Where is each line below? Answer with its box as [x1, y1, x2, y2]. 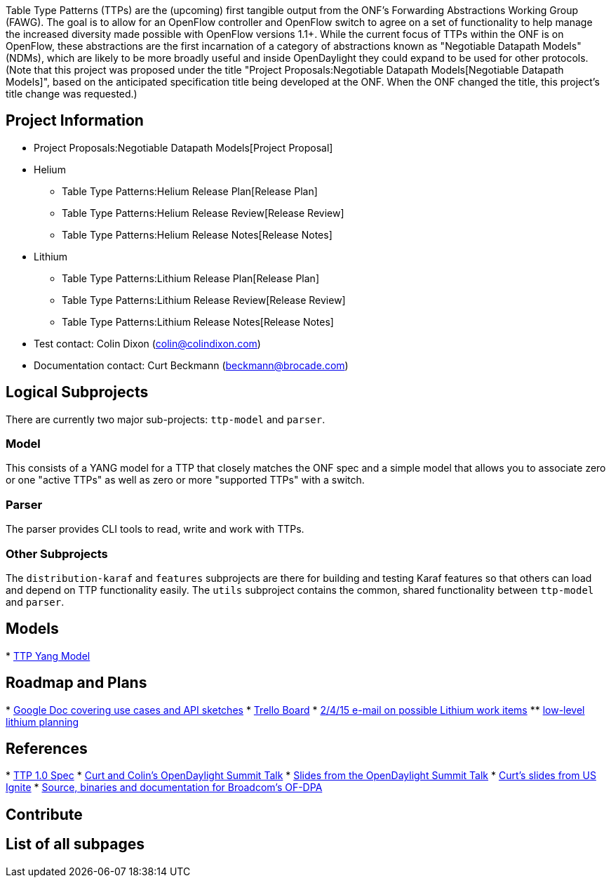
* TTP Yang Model [6, 649, 90, 662]
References [6, 740, 88, 758]
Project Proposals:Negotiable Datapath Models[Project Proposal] [34, 141, 333, 154]
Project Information [6, 112, 144, 130]
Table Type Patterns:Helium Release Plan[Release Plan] [62, 185, 318, 197]
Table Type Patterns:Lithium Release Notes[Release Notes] [62, 315, 334, 328]
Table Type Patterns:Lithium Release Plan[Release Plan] [62, 272, 320, 284]
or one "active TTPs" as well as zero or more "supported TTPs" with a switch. [6, 474, 365, 486]
